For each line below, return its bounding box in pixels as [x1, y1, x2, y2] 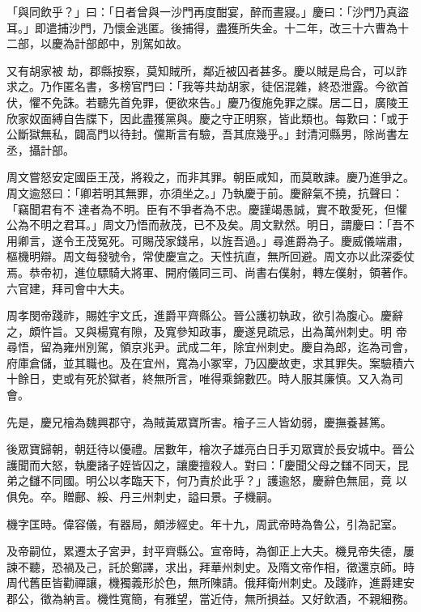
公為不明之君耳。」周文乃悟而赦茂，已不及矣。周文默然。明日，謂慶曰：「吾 [6, 216, 403, 233]
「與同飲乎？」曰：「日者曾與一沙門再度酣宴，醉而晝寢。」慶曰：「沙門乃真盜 [6, 3, 409, 19]
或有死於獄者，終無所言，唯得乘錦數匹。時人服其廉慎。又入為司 [62, 370, 403, 387]
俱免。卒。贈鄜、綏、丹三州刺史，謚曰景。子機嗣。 [6, 488, 279, 505]
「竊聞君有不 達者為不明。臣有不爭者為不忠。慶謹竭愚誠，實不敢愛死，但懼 [6, 200, 407, 217]
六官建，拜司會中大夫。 [6, 279, 131, 296]
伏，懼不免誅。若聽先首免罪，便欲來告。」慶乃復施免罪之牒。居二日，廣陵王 [6, 93, 409, 110]
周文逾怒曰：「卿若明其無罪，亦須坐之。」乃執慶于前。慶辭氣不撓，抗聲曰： [6, 184, 403, 201]
